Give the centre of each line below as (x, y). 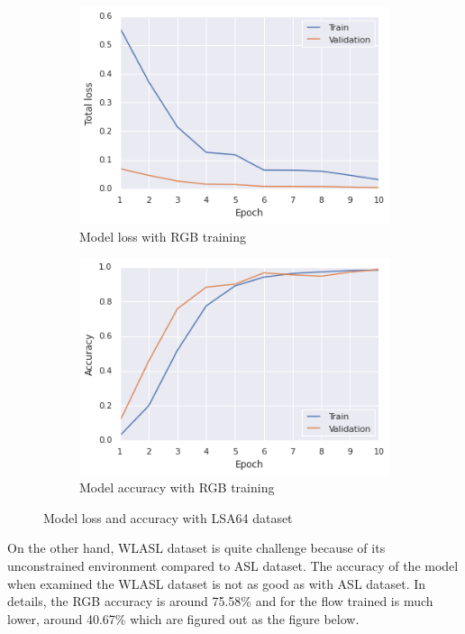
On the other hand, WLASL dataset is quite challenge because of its (196, 548)
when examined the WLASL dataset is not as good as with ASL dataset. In (217, 583)
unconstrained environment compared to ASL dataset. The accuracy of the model (233, 565)
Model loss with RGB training (163, 236)
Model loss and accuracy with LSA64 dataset (168, 517)
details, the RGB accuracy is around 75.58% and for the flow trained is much (220, 601)
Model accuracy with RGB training (177, 487)
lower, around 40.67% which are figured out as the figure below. (183, 618)
